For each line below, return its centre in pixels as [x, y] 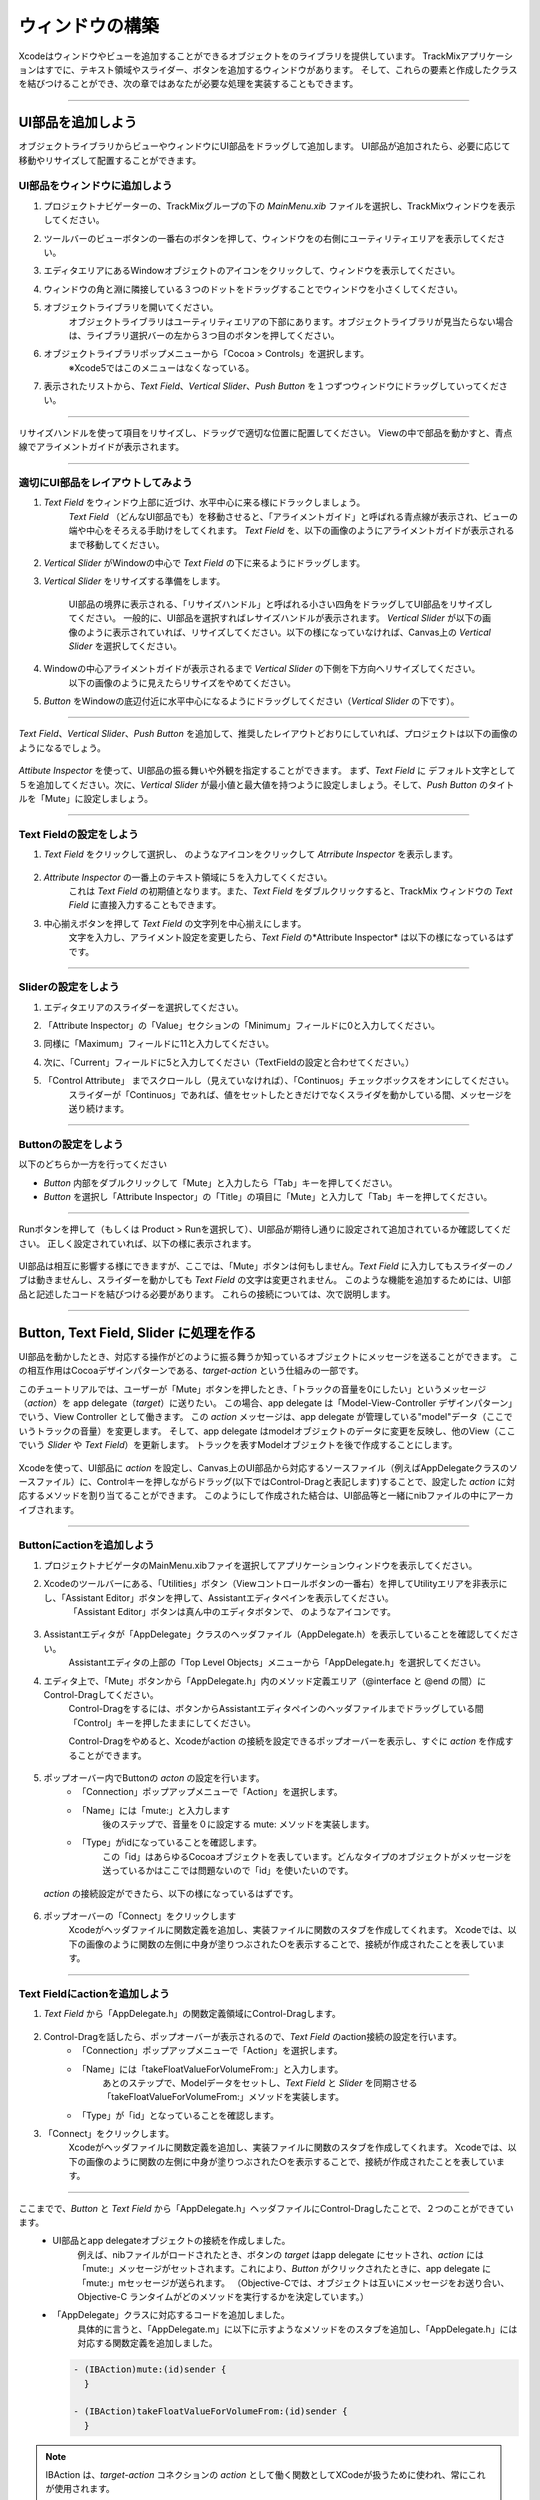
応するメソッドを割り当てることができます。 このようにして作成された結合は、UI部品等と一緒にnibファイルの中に [253, 1496]
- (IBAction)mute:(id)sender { [150, 2369]
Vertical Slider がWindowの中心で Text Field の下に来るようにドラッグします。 [204, 562]
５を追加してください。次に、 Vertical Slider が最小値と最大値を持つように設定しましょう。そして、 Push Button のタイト [266, 784]
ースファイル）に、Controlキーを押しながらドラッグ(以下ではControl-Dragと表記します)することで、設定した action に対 [267, 1481]
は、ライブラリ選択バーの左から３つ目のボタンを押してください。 [204, 335]
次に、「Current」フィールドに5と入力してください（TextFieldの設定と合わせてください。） [229, 1062]
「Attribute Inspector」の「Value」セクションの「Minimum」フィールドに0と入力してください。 [241, 1026]
